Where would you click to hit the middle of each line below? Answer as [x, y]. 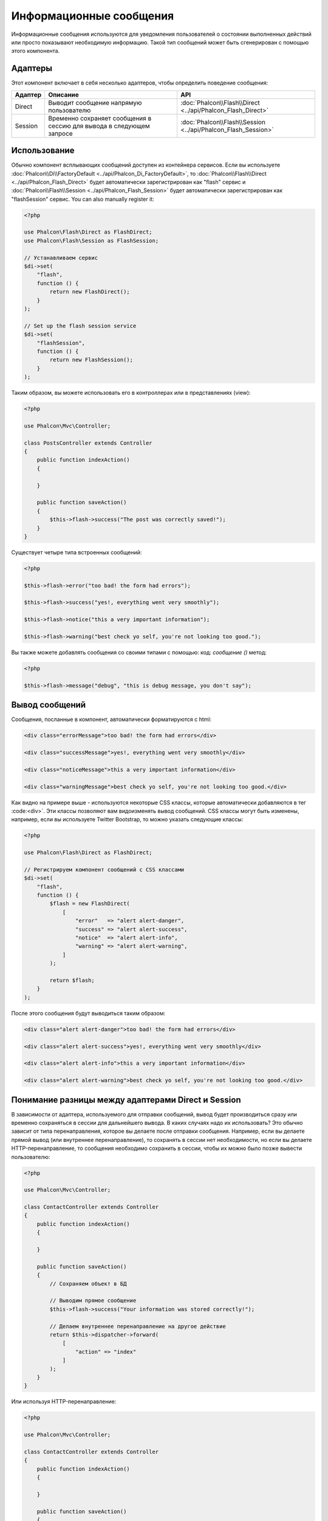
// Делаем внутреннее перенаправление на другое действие [138, 1326]
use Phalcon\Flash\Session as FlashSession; [91, 241]
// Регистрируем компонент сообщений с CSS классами [104, 869]
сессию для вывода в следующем [99, 126]
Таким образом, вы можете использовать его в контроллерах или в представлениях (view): [131, 393]
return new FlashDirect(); [90, 292]
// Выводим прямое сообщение [93, 1301]
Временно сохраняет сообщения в [100, 118]
